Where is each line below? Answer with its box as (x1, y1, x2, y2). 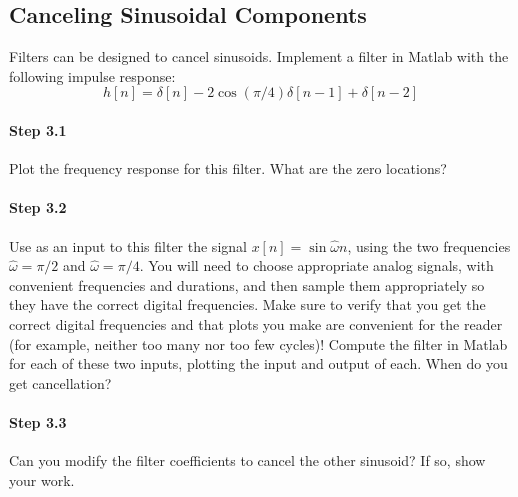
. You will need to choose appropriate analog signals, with (139, 255, 494, 276)
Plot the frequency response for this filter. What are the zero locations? (9, 158, 447, 179)
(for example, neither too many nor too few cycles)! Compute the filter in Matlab (9, 333, 508, 354)
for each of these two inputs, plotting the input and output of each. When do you (9, 353, 508, 374)
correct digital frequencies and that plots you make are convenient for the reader (9, 313, 503, 334)
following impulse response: (9, 65, 176, 86)
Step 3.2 (9, 197, 67, 218)
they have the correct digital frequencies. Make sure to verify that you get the (9, 294, 486, 315)
